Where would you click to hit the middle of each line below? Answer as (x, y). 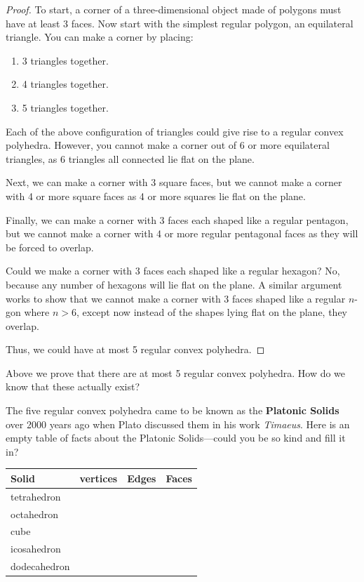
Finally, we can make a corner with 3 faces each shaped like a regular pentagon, (177, 219)
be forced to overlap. (50, 247)
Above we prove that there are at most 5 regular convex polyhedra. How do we (176, 372)
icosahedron (36, 549)
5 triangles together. (65, 107)
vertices (99, 478)
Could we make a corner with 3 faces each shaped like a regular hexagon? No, (173, 271)
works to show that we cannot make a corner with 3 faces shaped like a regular (176, 298)
